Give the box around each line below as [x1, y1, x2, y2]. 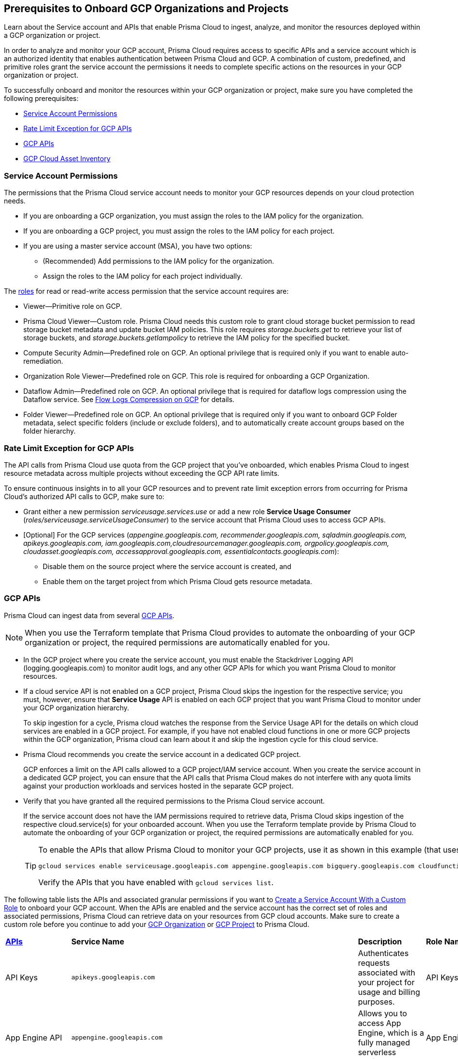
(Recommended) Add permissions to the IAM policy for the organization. [43, 257, 274, 266]
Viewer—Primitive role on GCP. [23, 302, 122, 311]
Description [358, 936, 402, 946]
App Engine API [5, 1032, 62, 1042]
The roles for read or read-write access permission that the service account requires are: [4, 287, 289, 296]
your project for [358, 977, 415, 987]
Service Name [71, 936, 124, 946]
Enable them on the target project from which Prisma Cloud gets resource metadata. [43, 577, 312, 586]
